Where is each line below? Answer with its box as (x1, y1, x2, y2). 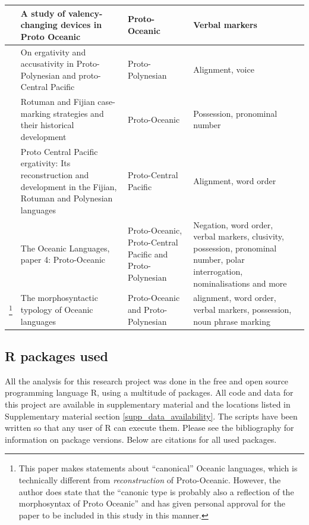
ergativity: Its (20, 157, 71, 169)
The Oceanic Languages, (20, 241, 110, 254)
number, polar (193, 253, 245, 266)
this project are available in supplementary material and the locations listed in (5, 398, 291, 411)
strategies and (53, 107, 104, 119)
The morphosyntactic (20, 291, 98, 304)
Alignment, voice (193, 63, 254, 75)
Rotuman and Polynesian (20, 192, 113, 204)
